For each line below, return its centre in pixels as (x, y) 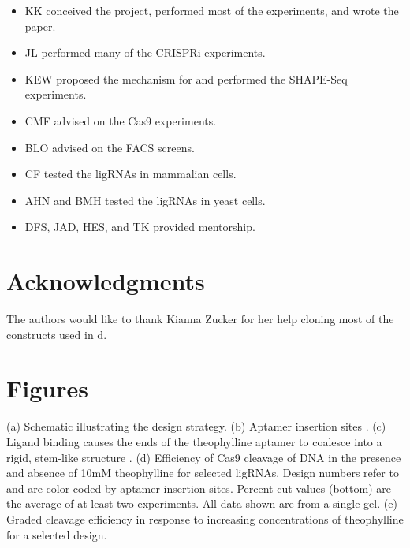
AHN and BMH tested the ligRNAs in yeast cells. (145, 200)
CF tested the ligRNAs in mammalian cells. (130, 174)
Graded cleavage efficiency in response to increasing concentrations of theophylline (205, 518)
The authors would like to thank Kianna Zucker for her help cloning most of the (200, 319)
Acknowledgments (106, 281)
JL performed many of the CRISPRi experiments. (145, 52)
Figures (47, 388)
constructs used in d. (57, 334)
